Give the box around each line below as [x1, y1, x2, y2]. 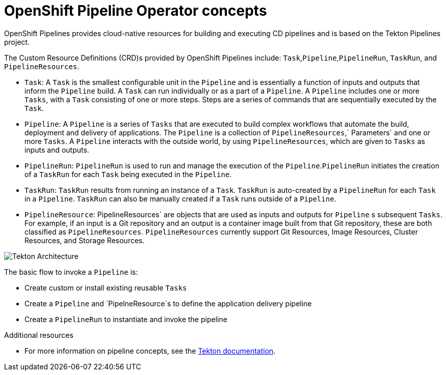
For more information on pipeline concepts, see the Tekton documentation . [24, 346, 276, 355]
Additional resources [4, 330, 73, 339]
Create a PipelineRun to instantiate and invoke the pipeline [24, 314, 227, 324]
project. [4, 37, 30, 46]
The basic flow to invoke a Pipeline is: [4, 267, 138, 276]
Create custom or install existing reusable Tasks [24, 283, 187, 292]
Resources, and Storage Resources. [24, 236, 145, 245]
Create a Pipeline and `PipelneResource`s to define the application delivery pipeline [24, 299, 312, 308]
